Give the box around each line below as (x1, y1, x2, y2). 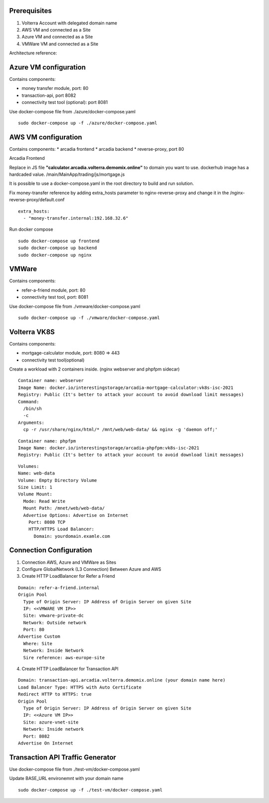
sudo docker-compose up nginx (18, 252, 92, 258)
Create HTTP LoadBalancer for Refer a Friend (21, 573, 116, 579)
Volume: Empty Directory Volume (18, 477, 97, 483)
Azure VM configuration (9, 63, 86, 71)
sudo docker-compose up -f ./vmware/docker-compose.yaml (18, 315, 160, 321)
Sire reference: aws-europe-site (23, 655, 105, 660)
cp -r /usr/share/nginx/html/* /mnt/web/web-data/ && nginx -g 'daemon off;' (23, 427, 218, 432)
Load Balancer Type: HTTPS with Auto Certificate (18, 684, 142, 690)
